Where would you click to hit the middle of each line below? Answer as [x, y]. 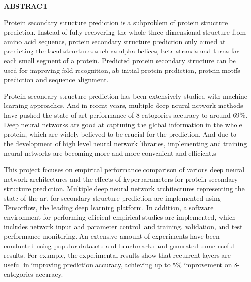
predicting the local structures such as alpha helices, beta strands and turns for [122, 51]
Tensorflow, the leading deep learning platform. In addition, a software [109, 207]
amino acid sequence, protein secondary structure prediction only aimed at [115, 41]
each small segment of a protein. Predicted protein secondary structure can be [120, 60]
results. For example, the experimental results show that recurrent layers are [118, 255]
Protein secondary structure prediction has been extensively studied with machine [126, 96]
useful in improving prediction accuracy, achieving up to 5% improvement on [118, 264]
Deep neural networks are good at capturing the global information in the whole [123, 124]
